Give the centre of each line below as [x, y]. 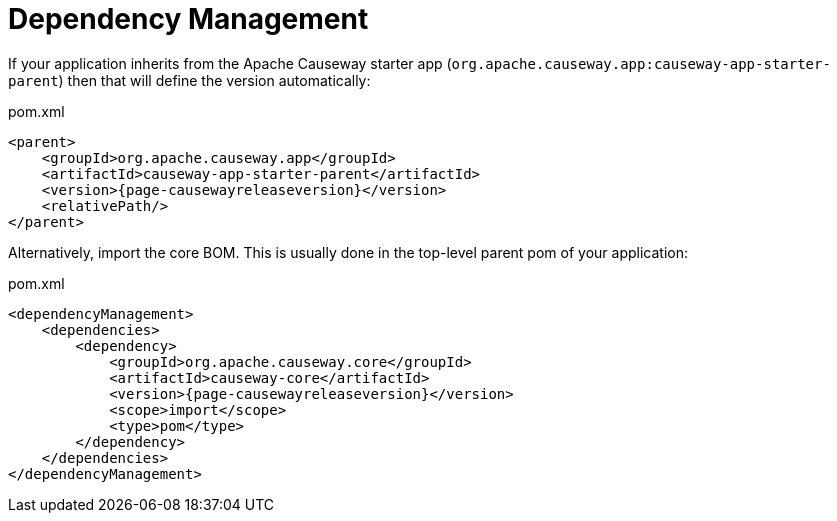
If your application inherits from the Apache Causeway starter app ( [230, 63]
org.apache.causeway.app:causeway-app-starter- [641, 63]
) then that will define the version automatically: [214, 80]
